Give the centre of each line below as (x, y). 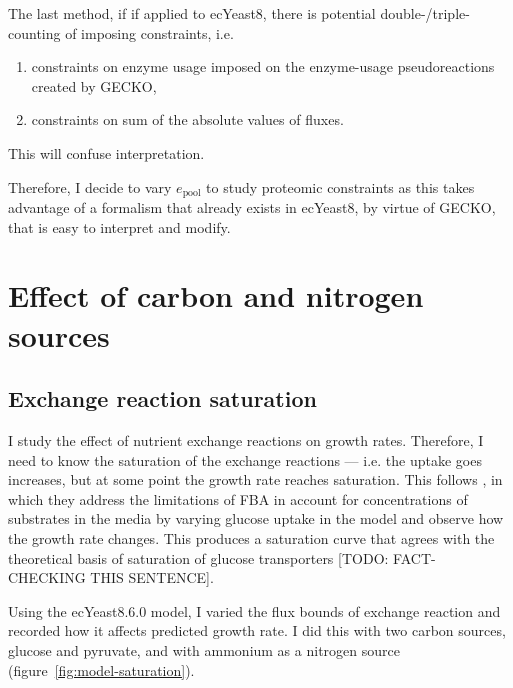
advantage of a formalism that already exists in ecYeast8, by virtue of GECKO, (252, 207)
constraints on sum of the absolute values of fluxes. (187, 119)
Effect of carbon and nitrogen (216, 295)
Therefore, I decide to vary (90, 186)
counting (34, 32)
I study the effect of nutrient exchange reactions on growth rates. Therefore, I (246, 439)
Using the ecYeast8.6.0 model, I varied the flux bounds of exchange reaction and (254, 610)
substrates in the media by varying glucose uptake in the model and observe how (256, 518)
